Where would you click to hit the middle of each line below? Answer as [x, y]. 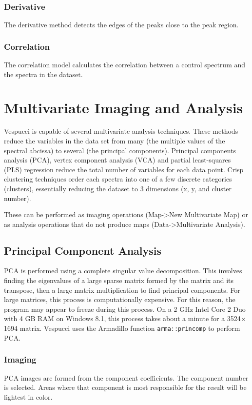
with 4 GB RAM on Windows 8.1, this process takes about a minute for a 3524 [122, 318]
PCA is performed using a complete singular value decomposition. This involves [123, 271]
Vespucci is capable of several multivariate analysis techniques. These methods [121, 131]
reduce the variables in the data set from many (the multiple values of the [115, 140]
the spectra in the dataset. [43, 74]
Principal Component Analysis [83, 250]
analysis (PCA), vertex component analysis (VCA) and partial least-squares [117, 160]
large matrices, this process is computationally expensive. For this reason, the [120, 299]
